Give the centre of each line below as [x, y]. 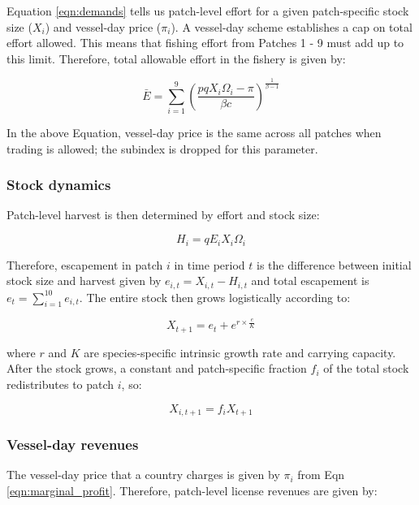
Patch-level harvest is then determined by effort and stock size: [163, 215]
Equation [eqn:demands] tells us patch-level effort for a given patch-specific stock [208, 11]
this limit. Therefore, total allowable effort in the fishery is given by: [176, 58]
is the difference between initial [334, 264]
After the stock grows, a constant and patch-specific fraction [157, 368]
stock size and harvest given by [84, 281]
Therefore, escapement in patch [85, 264]
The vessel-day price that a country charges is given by [143, 475]
